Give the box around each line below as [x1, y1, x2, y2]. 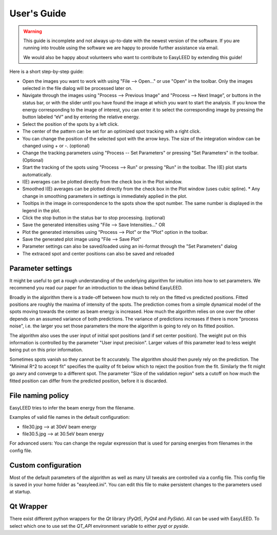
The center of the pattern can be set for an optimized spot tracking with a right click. [22, 128, 201, 135]
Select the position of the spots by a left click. [22, 121, 119, 127]
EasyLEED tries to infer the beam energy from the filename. [9, 404, 135, 411]
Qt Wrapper [9, 502, 48, 511]
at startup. [9, 489, 32, 495]
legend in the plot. [22, 207, 61, 213]
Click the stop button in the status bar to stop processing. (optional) [22, 214, 165, 220]
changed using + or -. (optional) [22, 143, 90, 149]
